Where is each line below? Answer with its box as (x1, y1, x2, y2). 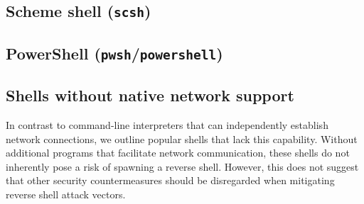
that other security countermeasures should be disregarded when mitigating (6, 173, 335, 188)
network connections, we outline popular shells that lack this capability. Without (6, 131, 358, 146)
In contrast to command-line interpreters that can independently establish (6, 117, 328, 132)
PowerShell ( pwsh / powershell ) (6, 42, 223, 64)
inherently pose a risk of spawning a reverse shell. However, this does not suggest (6, 159, 359, 174)
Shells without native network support (6, 84, 294, 106)
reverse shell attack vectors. (6, 186, 126, 201)
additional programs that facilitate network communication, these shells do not (6, 145, 350, 160)
